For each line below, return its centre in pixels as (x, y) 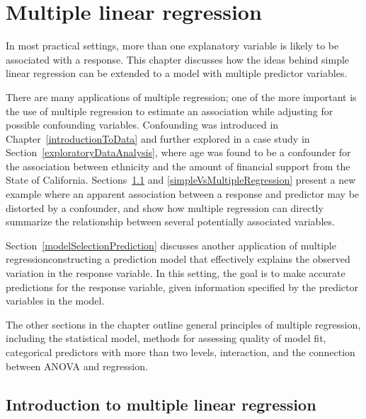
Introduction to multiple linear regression (161, 404)
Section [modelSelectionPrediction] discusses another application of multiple (171, 245)
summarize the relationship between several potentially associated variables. (170, 222)
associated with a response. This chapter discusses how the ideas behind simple (178, 59)
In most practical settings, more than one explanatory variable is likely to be (172, 46)
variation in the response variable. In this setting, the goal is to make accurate (176, 273)
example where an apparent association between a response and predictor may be (183, 194)
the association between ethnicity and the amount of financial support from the (178, 166)
